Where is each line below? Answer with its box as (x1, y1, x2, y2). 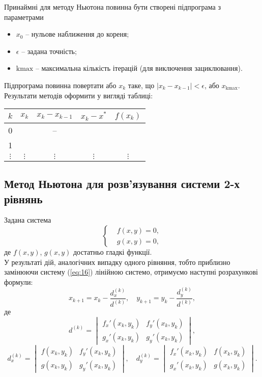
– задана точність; (21, 45, 77, 56)
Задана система (4, 214, 51, 225)
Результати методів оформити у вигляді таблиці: (4, 90, 153, 100)
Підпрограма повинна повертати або (4, 79, 117, 90)
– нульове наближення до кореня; (25, 29, 129, 39)
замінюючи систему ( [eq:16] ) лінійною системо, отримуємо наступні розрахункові (4, 266, 258, 277)
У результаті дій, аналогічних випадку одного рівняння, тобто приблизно (4, 256, 230, 267)
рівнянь (4, 191, 43, 206)
